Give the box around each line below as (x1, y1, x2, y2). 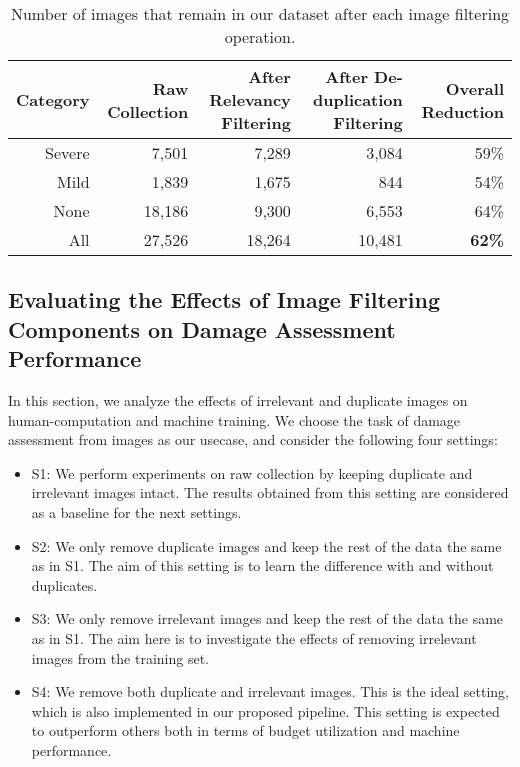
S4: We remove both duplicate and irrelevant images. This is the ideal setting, (31, 681, 509, 702)
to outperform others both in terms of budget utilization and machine (31, 720, 460, 741)
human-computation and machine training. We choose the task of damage (8, 409, 461, 430)
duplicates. (31, 574, 98, 595)
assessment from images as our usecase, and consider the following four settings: (8, 429, 498, 450)
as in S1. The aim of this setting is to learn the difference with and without (31, 555, 494, 576)
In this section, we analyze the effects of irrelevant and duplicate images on (8, 389, 468, 410)
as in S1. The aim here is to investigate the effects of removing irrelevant (31, 627, 477, 648)
